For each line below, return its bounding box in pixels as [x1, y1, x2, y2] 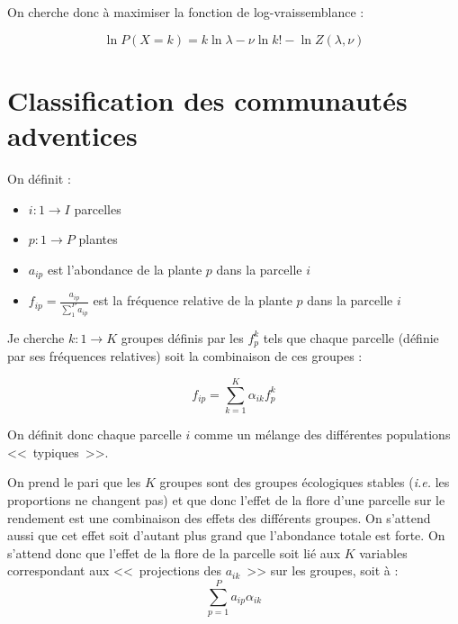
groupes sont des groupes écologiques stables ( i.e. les [159, 473, 450, 492]
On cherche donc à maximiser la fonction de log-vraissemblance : [7, 3, 364, 21]
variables [359, 543, 408, 562]
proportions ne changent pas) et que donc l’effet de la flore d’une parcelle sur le [7, 490, 445, 509]
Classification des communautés [7, 81, 408, 118]
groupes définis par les [121, 328, 244, 347]
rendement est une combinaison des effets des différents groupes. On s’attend [7, 508, 431, 527]
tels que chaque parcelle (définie [263, 328, 439, 347]
